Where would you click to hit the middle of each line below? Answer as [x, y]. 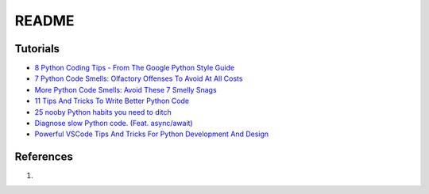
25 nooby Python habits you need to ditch [103, 112]
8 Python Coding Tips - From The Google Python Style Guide [134, 68]
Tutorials [37, 49]
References [44, 157]
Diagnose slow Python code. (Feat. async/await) [114, 124]
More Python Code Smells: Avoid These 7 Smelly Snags [126, 89]
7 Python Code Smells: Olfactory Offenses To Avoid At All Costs [139, 78]
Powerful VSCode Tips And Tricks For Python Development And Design [152, 134]
